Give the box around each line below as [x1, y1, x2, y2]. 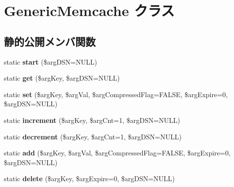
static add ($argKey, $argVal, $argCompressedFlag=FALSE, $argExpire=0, [4, 148, 231, 158]
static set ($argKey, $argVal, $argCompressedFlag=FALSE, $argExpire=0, [4, 89, 228, 99]
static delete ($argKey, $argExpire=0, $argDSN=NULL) [4, 173, 175, 184]
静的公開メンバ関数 [4, 34, 96, 49]
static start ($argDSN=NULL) [4, 56, 97, 67]
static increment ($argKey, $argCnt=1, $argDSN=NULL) [4, 115, 181, 125]
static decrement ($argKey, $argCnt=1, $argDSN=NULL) [4, 131, 182, 141]
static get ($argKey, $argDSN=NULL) [4, 73, 120, 83]
